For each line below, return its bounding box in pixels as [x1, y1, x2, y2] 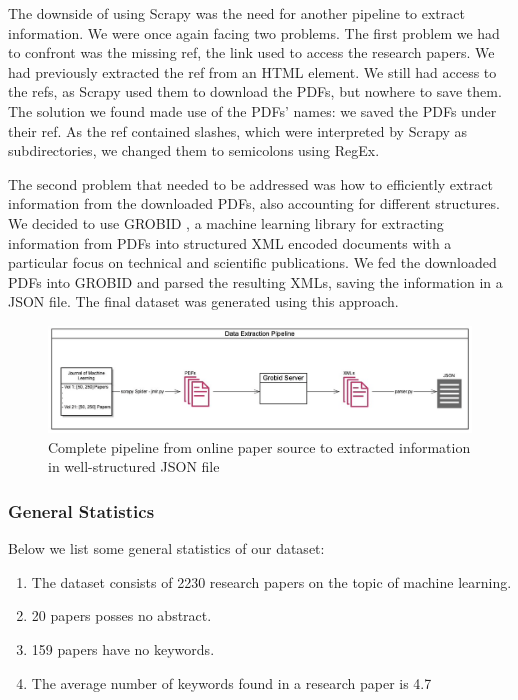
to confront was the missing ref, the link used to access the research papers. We [8, 42, 495, 63]
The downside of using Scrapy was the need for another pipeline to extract [8, 3, 465, 23]
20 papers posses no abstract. [31, 605, 212, 626]
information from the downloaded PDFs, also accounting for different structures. [8, 193, 500, 214]
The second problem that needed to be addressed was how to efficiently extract [8, 173, 493, 194]
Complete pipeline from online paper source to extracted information [48, 436, 471, 457]
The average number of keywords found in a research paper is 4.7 [31, 672, 432, 693]
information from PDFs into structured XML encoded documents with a [8, 232, 452, 253]
